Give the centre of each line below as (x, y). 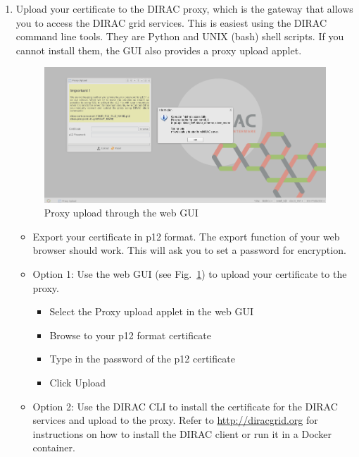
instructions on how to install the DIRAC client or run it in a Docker (182, 433)
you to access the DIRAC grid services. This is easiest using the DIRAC (171, 22)
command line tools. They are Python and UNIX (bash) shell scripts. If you (180, 36)
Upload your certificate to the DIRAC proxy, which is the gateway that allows (184, 8)
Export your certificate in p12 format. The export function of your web (186, 236)
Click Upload (78, 382)
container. (54, 447)
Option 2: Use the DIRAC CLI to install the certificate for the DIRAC (185, 406)
